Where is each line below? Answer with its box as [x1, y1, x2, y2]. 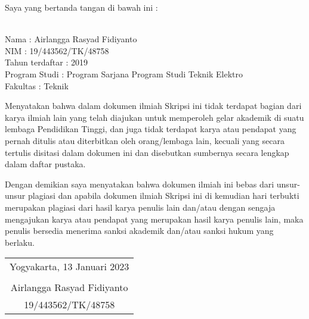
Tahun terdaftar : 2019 [5, 56, 88, 68]
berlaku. [5, 236, 35, 248]
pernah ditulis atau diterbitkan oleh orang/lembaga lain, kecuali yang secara [5, 134, 285, 146]
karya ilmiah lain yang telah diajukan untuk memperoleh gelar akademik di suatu [5, 111, 304, 123]
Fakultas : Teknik [5, 79, 69, 92]
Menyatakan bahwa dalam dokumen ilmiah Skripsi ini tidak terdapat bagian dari [5, 99, 302, 112]
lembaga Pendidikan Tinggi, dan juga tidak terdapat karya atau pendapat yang [5, 123, 296, 135]
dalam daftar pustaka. [5, 158, 86, 170]
